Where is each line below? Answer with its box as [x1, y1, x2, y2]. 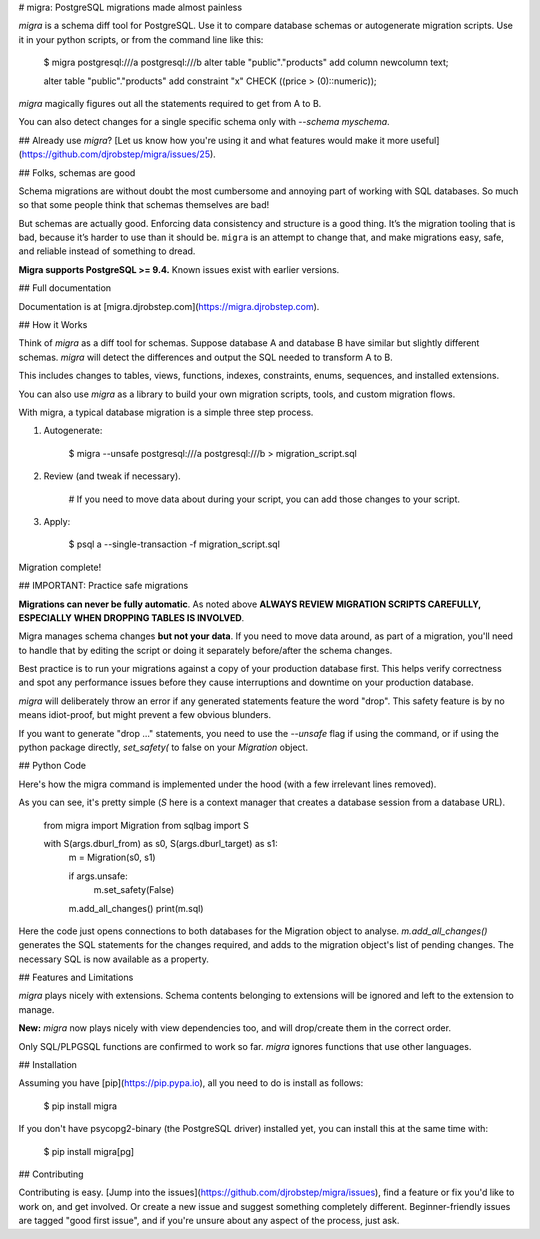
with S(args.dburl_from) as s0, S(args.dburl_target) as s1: [43, 837, 279, 849]
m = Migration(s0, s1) [68, 851, 156, 864]
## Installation [18, 1059, 77, 1071]
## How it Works [18, 319, 88, 331]
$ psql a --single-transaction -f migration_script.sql [68, 538, 280, 550]
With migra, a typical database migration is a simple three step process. [18, 406, 314, 418]
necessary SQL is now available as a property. [18, 953, 209, 965]
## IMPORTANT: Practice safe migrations [18, 580, 189, 592]
